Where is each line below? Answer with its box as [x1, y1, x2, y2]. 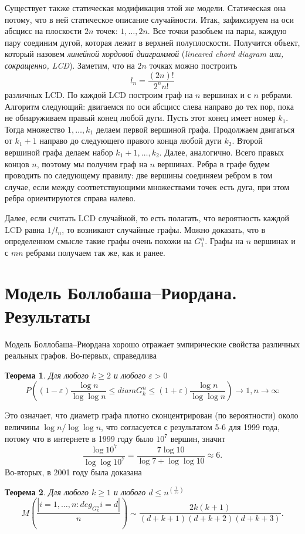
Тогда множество [5, 123, 65, 135]
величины [5, 420, 39, 432]
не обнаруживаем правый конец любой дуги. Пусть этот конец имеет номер [5, 111, 276, 124]
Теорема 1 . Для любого [5, 369, 89, 381]
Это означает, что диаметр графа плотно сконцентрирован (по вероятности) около [5, 409, 299, 421]
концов [5, 157, 29, 170]
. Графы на [205, 235, 244, 247]
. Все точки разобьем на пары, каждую [147, 25, 287, 37]
